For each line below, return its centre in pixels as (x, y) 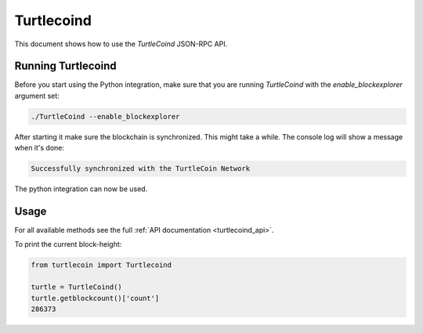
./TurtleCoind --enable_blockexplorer (105, 116)
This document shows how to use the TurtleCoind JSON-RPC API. (121, 44)
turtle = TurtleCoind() (77, 287)
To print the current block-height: (68, 244)
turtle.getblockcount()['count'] (95, 298)
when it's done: (40, 148)
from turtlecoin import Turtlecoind (101, 265)
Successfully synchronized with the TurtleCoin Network (141, 169)
